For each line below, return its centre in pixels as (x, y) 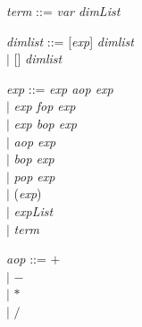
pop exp (34, 176)
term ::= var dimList (63, 11)
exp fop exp (45, 106)
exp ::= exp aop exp (60, 88)
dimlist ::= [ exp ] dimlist (70, 41)
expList (33, 210)
